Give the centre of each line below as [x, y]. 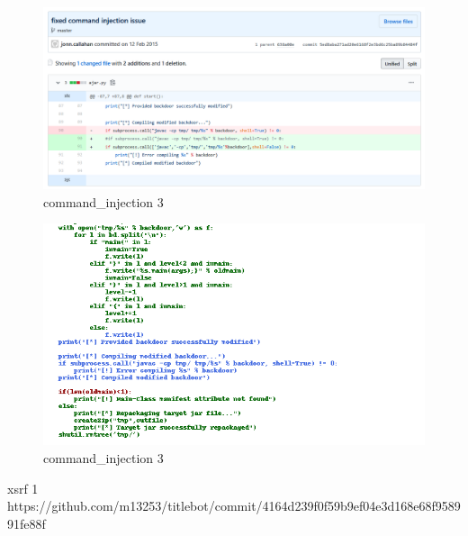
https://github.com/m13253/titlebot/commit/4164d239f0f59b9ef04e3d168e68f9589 [234, 506]
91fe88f [27, 523]
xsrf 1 [23, 488]
